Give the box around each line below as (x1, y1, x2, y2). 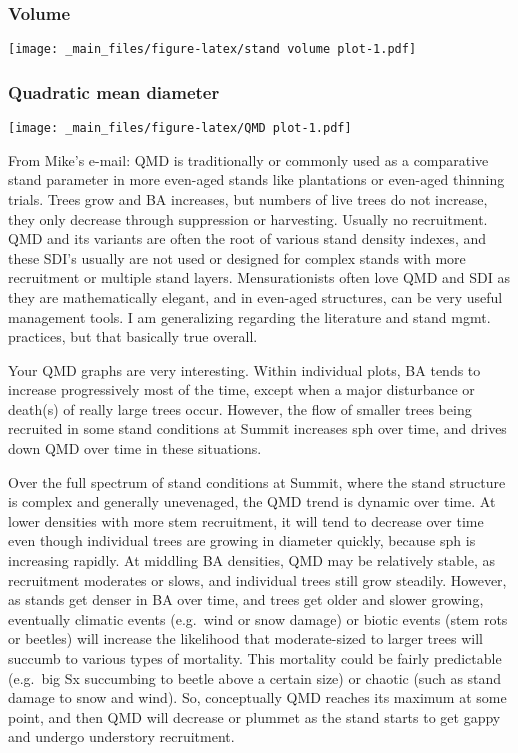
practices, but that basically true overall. (8, 326, 258, 347)
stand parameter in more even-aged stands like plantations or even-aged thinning (8, 169, 505, 190)
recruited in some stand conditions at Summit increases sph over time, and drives (8, 418, 507, 439)
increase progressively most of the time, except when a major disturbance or (8, 379, 475, 400)
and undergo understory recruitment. (8, 726, 235, 747)
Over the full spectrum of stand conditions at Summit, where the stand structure (8, 471, 506, 492)
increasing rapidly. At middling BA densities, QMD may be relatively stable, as (8, 550, 496, 571)
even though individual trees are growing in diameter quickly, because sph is (8, 530, 476, 551)
